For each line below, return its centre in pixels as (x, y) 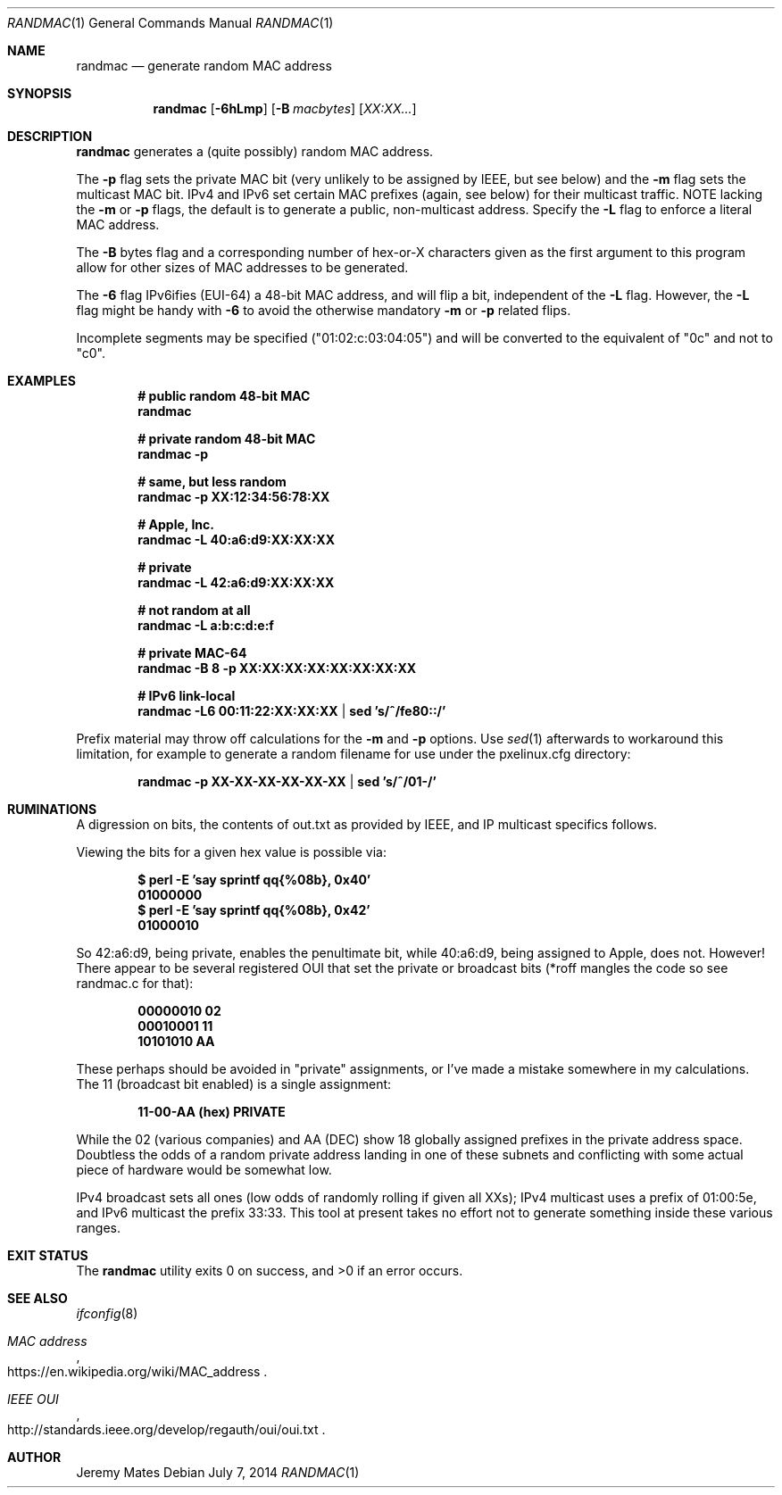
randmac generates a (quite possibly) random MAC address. (255, 151)
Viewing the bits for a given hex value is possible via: (232, 852)
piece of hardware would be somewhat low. (204, 1170)
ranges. (98, 1228)
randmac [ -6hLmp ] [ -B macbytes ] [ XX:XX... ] (285, 108)
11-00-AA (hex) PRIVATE (212, 1112)
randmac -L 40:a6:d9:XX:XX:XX (237, 540)
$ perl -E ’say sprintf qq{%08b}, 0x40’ (254, 880)
